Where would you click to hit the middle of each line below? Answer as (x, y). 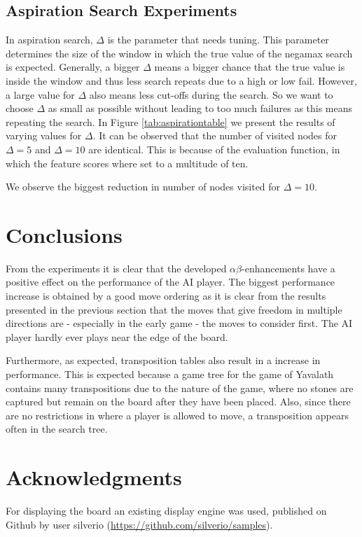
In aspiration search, (49, 40)
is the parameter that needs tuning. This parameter (218, 40)
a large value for (40, 94)
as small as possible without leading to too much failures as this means (200, 108)
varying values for (44, 135)
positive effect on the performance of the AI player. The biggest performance (170, 282)
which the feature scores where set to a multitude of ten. (127, 163)
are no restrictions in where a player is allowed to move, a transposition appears (177, 415)
